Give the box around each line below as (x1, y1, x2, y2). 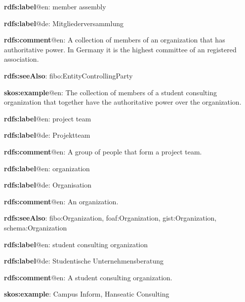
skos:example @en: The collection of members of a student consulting (4, 87, 217, 97)
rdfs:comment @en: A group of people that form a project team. (4, 146, 202, 156)
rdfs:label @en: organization (4, 163, 90, 173)
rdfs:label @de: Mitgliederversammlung (4, 18, 123, 28)
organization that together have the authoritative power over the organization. (4, 97, 242, 107)
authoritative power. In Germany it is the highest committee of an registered (4, 44, 237, 54)
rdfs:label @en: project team (4, 113, 91, 123)
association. (4, 54, 39, 64)
